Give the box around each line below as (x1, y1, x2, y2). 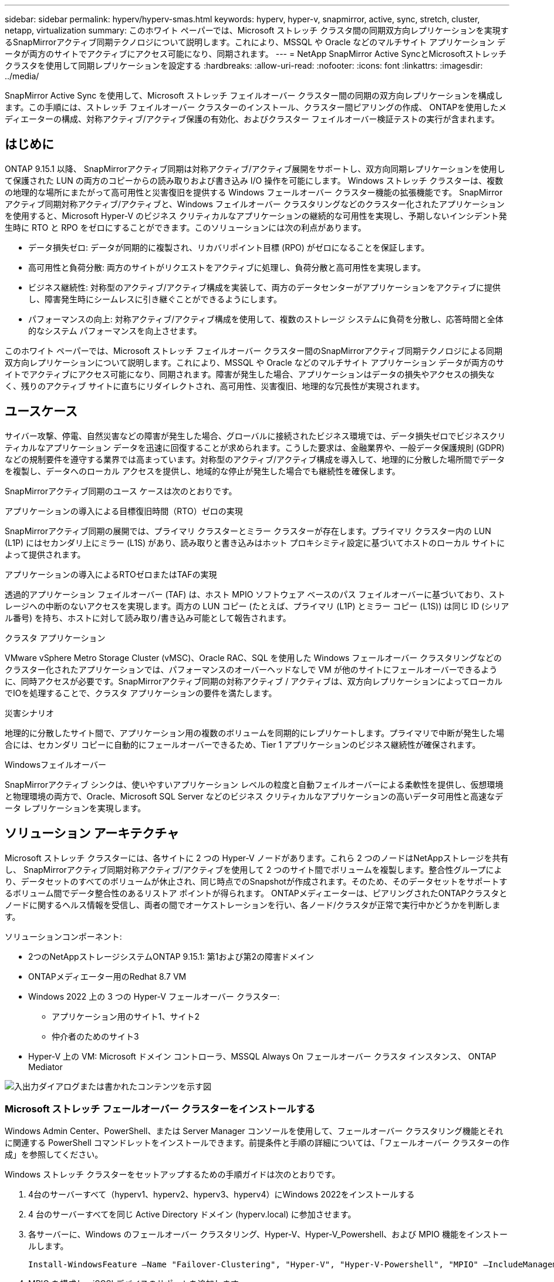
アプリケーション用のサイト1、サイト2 (52, 1011, 200, 1021)
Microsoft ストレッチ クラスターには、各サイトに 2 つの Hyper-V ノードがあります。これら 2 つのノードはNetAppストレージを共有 (5, 852, 509, 863)
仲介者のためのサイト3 (52, 1031, 139, 1041)
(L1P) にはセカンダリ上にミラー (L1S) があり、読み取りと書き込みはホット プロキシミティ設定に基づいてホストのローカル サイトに (5, 537, 505, 548)
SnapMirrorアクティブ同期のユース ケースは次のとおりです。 (5, 485, 237, 496)
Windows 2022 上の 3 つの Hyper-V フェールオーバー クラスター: (28, 991, 280, 1001)
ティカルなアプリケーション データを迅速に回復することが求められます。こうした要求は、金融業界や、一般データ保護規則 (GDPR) (5, 442, 505, 453)
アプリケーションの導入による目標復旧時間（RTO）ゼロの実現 (5, 505, 243, 516)
